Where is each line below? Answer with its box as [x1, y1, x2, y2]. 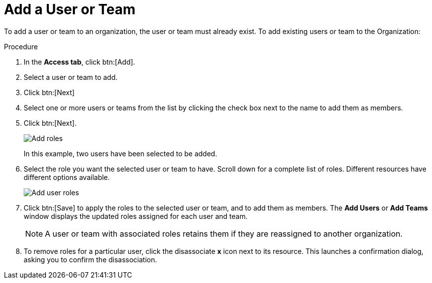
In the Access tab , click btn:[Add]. [24, 57, 135, 66]
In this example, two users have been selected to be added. [24, 149, 217, 158]
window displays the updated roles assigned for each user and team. [24, 212, 248, 220]
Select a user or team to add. [24, 72, 118, 81]
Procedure [4, 42, 38, 51]
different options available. [24, 173, 110, 181]
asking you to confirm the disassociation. [24, 255, 157, 264]
